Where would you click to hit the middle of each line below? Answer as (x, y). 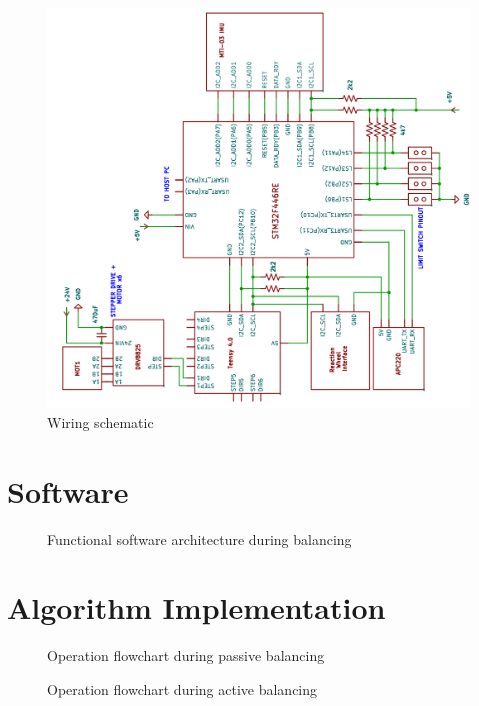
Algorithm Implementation (196, 607)
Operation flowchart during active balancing (182, 689)
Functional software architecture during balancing (199, 538)
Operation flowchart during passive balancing (186, 655)
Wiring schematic (100, 421)
